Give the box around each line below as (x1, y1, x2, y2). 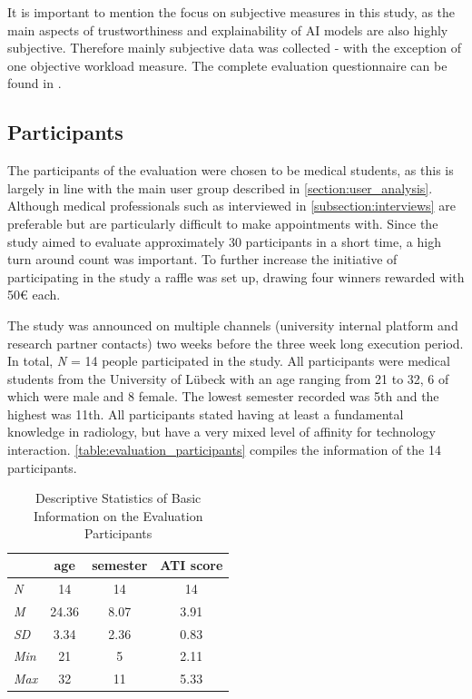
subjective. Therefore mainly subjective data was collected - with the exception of (7, 38, 461, 57)
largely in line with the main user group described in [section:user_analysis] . (7, 178, 433, 197)
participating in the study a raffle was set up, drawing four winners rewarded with (7, 267, 465, 286)
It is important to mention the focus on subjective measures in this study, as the (7, 3, 456, 21)
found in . (7, 74, 62, 93)
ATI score (160, 556, 223, 575)
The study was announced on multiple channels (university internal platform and (7, 315, 458, 334)
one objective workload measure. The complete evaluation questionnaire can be (7, 55, 447, 74)
